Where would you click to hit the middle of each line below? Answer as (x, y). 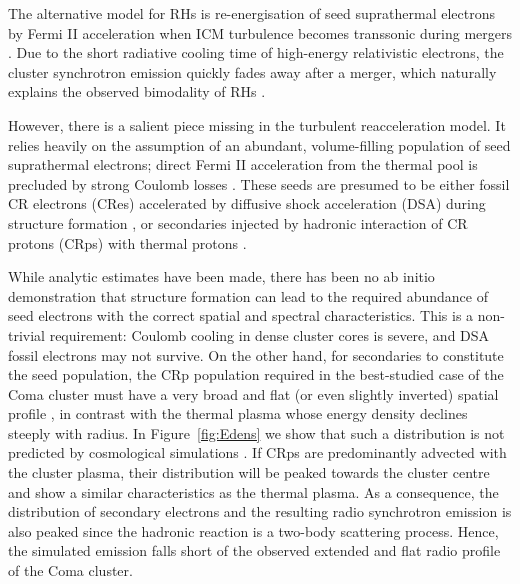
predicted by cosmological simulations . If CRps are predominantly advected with (257, 452)
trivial (27, 334)
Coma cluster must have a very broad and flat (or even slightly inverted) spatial (253, 393)
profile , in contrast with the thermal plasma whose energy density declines (238, 413)
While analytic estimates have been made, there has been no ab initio (221, 276)
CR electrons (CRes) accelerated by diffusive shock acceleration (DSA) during (247, 203)
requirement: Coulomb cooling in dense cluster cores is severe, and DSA (269, 334)
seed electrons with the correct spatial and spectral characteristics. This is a (241, 315)
